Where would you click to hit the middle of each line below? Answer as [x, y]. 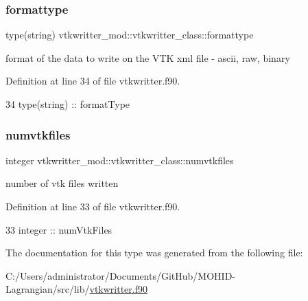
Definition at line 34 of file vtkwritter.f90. [93, 81]
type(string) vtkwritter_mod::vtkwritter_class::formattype [130, 35]
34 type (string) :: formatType [68, 104]
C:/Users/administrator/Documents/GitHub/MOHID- [120, 275]
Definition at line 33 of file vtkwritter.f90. [93, 206]
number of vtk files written [62, 183]
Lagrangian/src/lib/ [48, 289]
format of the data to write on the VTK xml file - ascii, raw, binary [148, 57]
